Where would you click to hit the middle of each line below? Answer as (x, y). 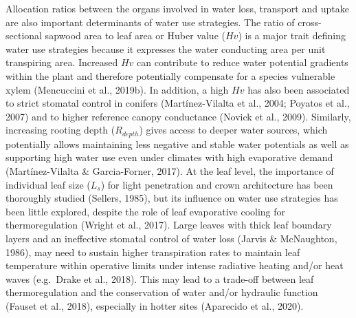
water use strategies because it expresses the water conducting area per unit (166, 49)
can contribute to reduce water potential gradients (243, 62)
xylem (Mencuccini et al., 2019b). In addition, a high (117, 89)
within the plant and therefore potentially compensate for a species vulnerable (170, 75)
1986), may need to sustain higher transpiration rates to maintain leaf (153, 252)
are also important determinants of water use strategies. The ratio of (150, 22)
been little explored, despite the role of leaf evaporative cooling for (146, 211)
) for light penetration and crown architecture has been (217, 184)
